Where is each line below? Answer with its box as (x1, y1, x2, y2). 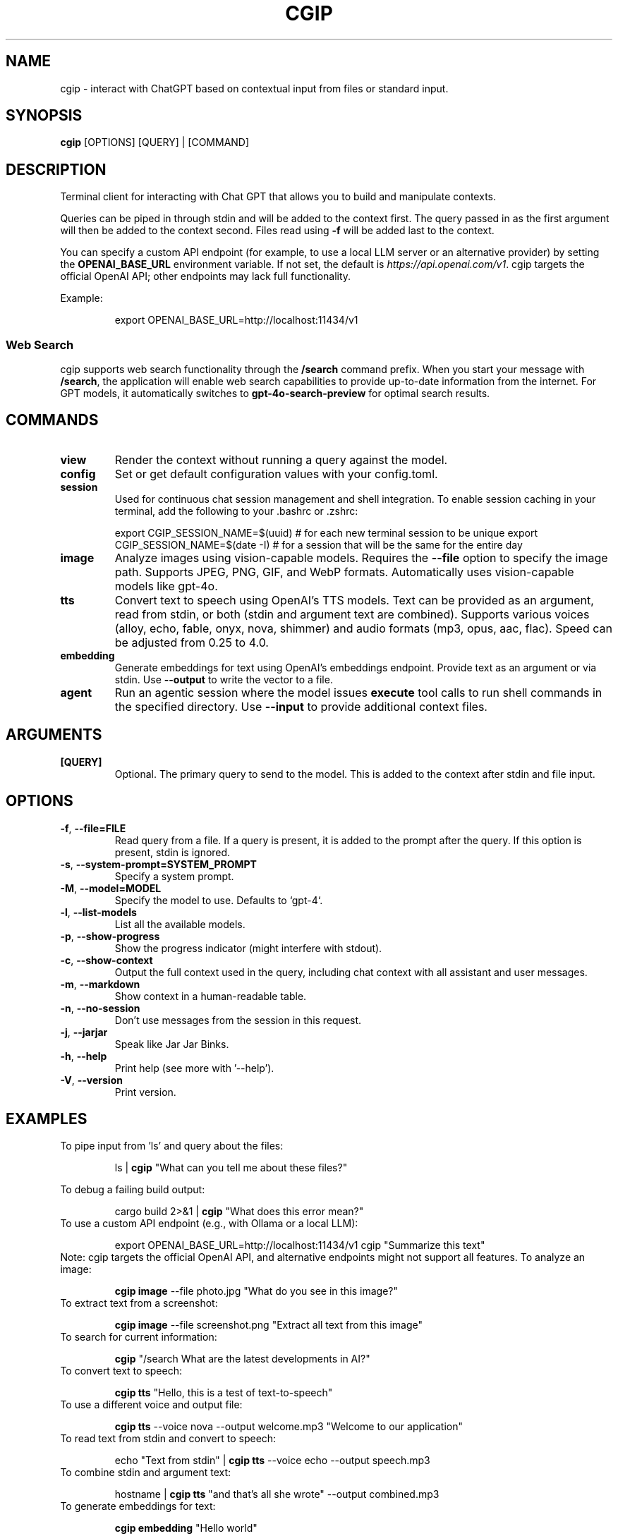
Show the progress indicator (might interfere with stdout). (114, 941, 382, 954)
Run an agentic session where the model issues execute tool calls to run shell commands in (114, 685, 602, 700)
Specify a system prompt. (114, 870, 234, 882)
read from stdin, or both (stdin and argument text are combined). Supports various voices (114, 607, 590, 621)
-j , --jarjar (60, 1025, 108, 1038)
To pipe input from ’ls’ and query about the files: (60, 1140, 284, 1152)
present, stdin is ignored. (114, 846, 231, 858)
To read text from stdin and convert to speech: (60, 1432, 277, 1445)
